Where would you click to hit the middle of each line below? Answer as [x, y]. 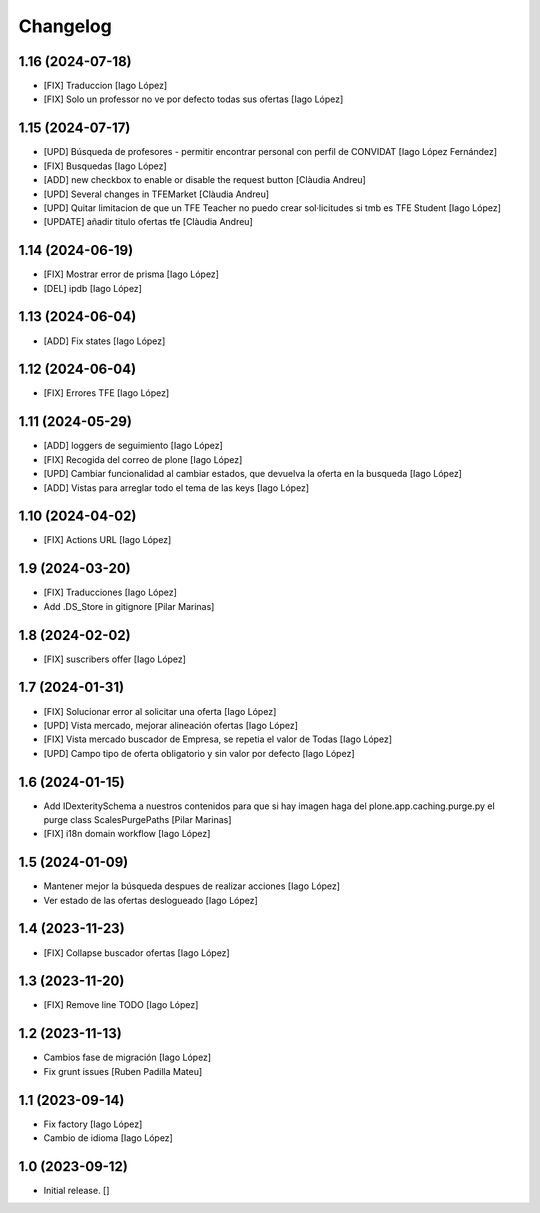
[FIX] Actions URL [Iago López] [107, 540]
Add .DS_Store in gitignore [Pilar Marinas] [129, 606]
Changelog [65, 26]
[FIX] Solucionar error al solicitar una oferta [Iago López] [160, 711]
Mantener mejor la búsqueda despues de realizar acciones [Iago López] [191, 886]
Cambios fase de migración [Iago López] [127, 1057]
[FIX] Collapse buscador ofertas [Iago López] [136, 952]
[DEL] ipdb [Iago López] [92, 288]
